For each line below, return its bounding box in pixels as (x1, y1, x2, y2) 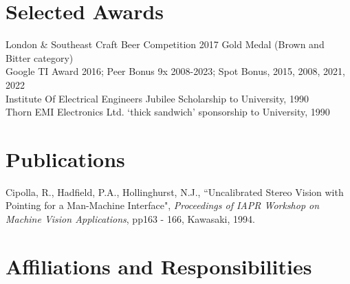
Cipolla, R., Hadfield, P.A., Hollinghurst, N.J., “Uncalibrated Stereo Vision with (6, 184, 344, 199)
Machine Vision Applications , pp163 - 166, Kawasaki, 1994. (6, 212, 255, 226)
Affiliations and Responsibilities (6, 252, 312, 280)
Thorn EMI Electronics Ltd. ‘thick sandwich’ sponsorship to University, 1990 (6, 105, 330, 119)
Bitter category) (6, 50, 74, 65)
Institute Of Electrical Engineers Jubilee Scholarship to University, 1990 (6, 91, 309, 105)
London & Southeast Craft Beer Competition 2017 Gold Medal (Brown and (6, 37, 325, 52)
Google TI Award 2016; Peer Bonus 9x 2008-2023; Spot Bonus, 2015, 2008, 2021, (6, 64, 346, 78)
